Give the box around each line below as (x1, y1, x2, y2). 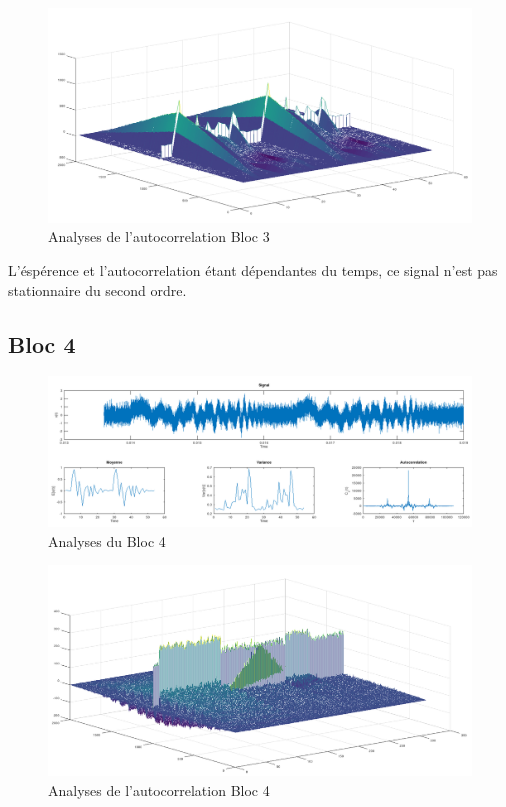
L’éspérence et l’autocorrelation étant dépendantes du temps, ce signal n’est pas (8, 260, 498, 281)
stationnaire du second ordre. (8, 279, 187, 300)
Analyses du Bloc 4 (48, 530, 166, 551)
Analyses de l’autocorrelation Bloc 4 (48, 779, 270, 800)
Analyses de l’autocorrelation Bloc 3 (48, 226, 270, 247)
